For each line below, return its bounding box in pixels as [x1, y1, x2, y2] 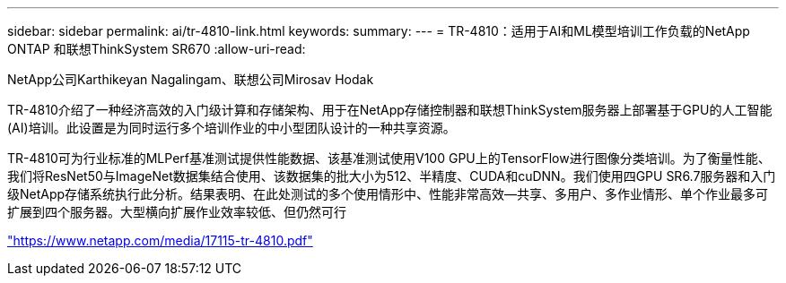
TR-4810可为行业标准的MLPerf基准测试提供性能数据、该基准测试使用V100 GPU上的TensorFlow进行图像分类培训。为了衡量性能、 [7, 150, 771, 166]
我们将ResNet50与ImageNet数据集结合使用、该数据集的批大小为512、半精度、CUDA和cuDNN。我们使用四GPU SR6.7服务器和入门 [7, 168, 776, 184]
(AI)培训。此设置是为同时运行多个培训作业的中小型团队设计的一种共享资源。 [7, 120, 456, 135]
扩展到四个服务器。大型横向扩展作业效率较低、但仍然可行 [7, 204, 346, 219]
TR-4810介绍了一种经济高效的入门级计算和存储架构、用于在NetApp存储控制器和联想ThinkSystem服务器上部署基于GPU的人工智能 [7, 102, 773, 117]
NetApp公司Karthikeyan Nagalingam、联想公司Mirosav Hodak [7, 72, 374, 87]
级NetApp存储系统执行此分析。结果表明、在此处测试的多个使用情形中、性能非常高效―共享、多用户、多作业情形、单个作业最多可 [7, 186, 769, 202]
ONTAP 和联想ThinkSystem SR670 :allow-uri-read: [7, 41, 306, 56]
